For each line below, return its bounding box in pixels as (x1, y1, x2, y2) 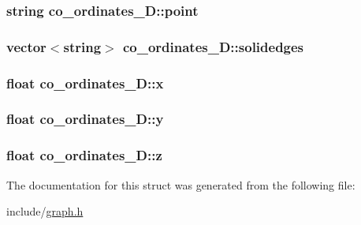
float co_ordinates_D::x (6, 73, 164, 92)
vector (6, 36, 47, 56)
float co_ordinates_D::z (6, 145, 162, 165)
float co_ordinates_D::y (6, 109, 164, 129)
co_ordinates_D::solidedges (122, 36, 304, 56)
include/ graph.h (6, 203, 84, 219)
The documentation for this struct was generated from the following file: (6, 176, 355, 193)
